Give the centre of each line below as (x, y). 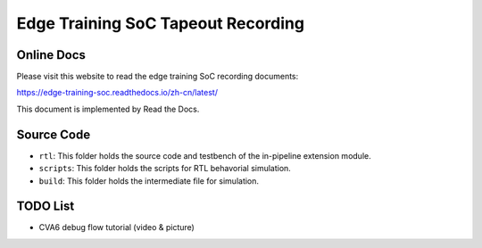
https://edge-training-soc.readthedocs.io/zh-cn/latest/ (117, 93)
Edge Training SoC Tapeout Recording (161, 23)
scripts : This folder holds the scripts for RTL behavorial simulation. (165, 169)
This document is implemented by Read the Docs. (108, 109)
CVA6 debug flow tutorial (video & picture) (117, 227)
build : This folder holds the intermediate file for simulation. (149, 181)
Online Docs (51, 55)
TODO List (46, 207)
